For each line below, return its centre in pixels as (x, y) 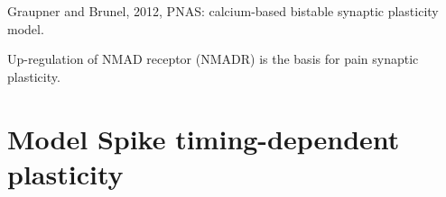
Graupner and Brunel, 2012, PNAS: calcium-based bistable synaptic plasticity (223, 11)
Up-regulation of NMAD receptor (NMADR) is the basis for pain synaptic (213, 59)
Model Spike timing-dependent (204, 138)
